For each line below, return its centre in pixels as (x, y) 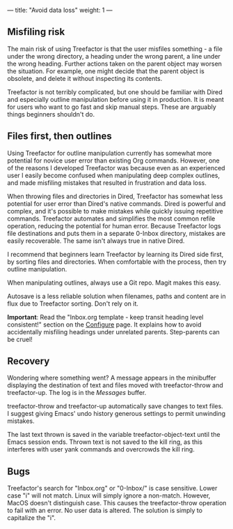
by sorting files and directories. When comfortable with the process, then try (117, 262)
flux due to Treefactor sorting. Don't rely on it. (73, 304)
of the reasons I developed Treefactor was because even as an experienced (116, 167)
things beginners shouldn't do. (51, 114)
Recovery (29, 361)
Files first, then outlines (60, 136)
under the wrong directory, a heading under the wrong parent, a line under (114, 56)
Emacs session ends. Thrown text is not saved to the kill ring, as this (105, 442)
